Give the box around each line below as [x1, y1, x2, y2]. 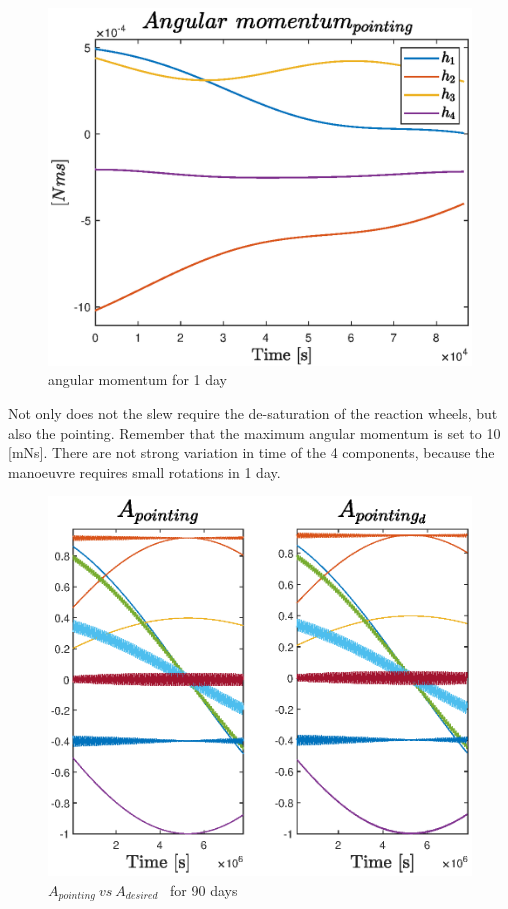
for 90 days [170, 879, 238, 900]
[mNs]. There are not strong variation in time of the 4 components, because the [8, 442, 495, 463]
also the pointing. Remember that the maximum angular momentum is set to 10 [8, 422, 501, 443]
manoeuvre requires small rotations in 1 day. [8, 461, 281, 482]
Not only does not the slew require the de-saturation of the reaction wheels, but [8, 402, 498, 423]
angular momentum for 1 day [48, 369, 227, 390]
